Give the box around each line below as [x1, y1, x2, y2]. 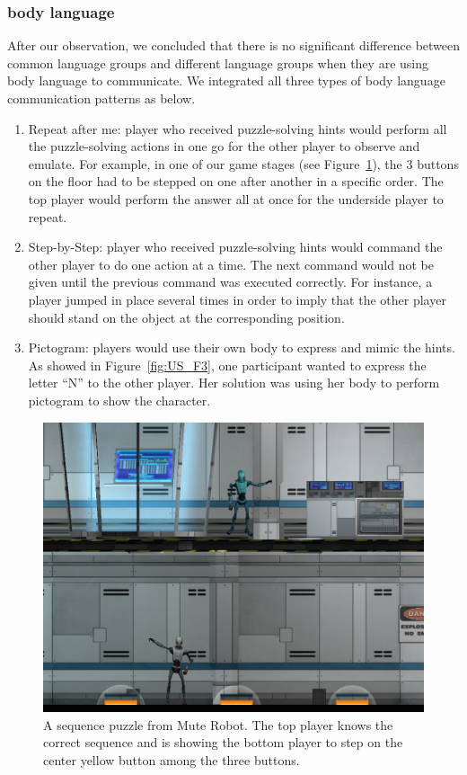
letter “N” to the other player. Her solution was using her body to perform [28, 373, 440, 392]
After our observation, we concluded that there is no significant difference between [7, 36, 461, 55]
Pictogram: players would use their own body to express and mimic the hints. [28, 338, 455, 357]
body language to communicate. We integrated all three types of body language [7, 71, 445, 90]
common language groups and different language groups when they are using [7, 53, 429, 72]
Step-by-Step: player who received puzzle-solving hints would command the [28, 237, 443, 256]
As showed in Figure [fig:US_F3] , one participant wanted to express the [28, 355, 427, 374]
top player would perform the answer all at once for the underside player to [28, 189, 444, 208]
